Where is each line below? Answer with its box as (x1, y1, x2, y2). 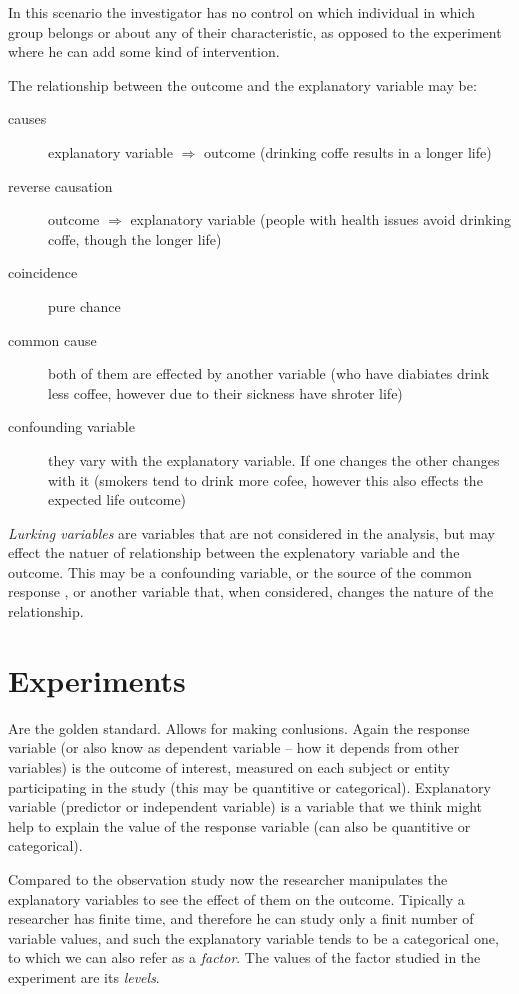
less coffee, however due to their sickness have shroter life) (48, 382, 403, 403)
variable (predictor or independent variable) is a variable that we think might (8, 796, 483, 817)
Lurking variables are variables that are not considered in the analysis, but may (8, 522, 495, 543)
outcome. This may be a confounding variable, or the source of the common (8, 561, 472, 582)
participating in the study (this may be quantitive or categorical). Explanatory (8, 776, 491, 797)
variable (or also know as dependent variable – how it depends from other (8, 737, 460, 758)
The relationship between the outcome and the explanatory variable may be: (8, 74, 477, 95)
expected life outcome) (48, 489, 187, 510)
